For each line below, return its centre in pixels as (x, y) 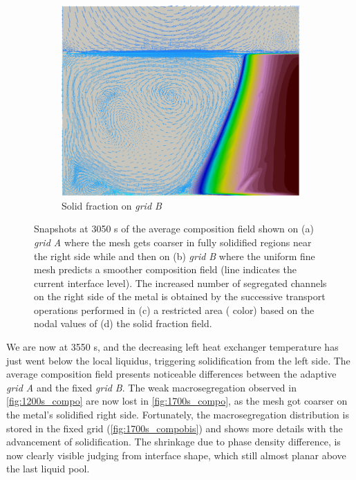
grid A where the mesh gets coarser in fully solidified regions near (173, 242)
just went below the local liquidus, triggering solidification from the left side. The (178, 360)
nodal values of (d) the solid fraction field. (123, 323)
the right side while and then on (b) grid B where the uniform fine (175, 256)
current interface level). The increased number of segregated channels (180, 283)
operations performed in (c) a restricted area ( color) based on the (174, 310)
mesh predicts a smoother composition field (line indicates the (166, 269)
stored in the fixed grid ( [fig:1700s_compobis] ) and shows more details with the (175, 428)
